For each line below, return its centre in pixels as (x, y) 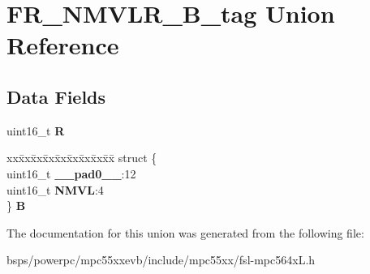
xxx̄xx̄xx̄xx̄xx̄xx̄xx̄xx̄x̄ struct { (82, 158)
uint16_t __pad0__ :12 (71, 173)
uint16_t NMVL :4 (55, 189)
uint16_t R (36, 130)
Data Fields (56, 96)
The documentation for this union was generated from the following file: (185, 232)
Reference (63, 45)
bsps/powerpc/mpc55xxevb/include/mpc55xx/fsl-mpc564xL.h (161, 260)
